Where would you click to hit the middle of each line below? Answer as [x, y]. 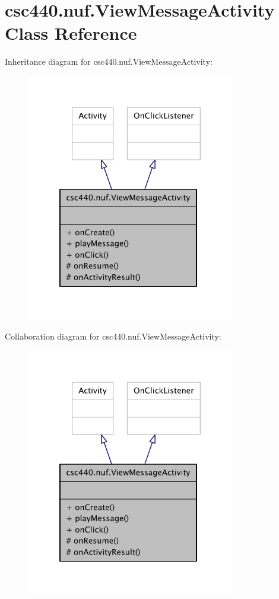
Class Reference [71, 33]
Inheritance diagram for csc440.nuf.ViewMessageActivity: [109, 61]
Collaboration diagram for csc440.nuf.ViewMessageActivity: [113, 336]
